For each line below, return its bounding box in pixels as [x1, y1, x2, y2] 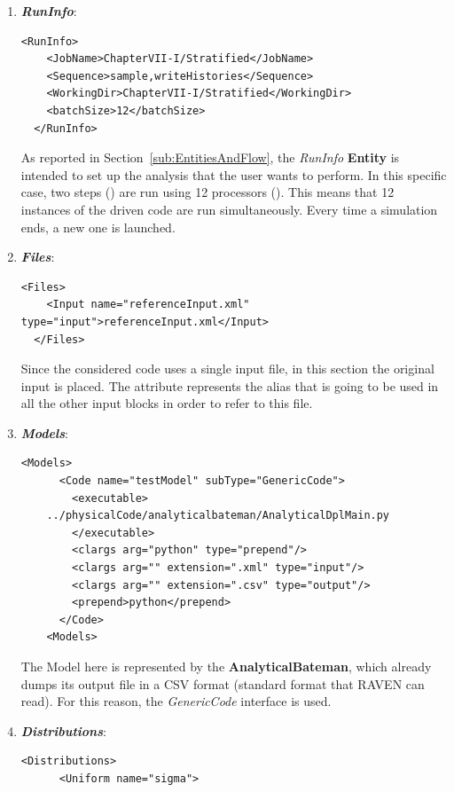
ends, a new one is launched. [20, 217, 176, 236]
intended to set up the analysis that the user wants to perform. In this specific [20, 165, 447, 184]
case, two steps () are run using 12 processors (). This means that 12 [20, 183, 395, 201]
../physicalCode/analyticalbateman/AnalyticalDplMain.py [46, 509, 390, 522]
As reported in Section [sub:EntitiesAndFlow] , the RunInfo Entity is [20, 148, 400, 167]
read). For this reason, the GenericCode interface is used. [20, 692, 332, 710]
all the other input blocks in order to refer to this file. [20, 394, 313, 412]
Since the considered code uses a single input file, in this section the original [20, 359, 434, 378]
